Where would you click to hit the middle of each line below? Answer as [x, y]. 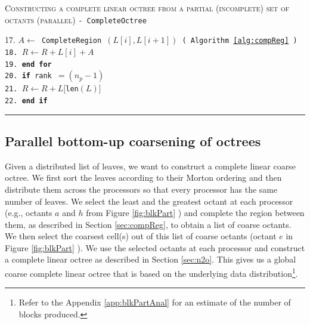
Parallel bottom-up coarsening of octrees [133, 141]
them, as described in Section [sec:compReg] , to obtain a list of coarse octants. [148, 224]
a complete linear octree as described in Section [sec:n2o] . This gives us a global [151, 259]
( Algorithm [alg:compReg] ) [240, 41]
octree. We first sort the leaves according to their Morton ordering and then [143, 178]
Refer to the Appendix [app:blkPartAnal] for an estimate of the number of [155, 302]
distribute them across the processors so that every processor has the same [141, 189]
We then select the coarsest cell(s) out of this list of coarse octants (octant [141, 236]
